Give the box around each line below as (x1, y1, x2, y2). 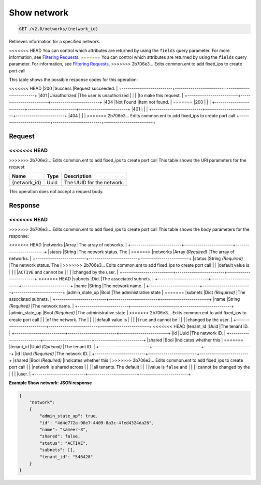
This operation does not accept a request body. (9, 189, 104, 194)
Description (64, 173, 92, 179)
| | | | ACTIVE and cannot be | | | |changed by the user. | (9, 269, 118, 275)
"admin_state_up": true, (39, 413, 99, 419)
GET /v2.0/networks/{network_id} (19, 26, 99, 32)
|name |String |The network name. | (74, 283, 145, 289)
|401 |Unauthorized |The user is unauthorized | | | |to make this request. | (38, 92, 184, 98)
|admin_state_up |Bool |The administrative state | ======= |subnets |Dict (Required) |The (66, 290, 246, 295)
